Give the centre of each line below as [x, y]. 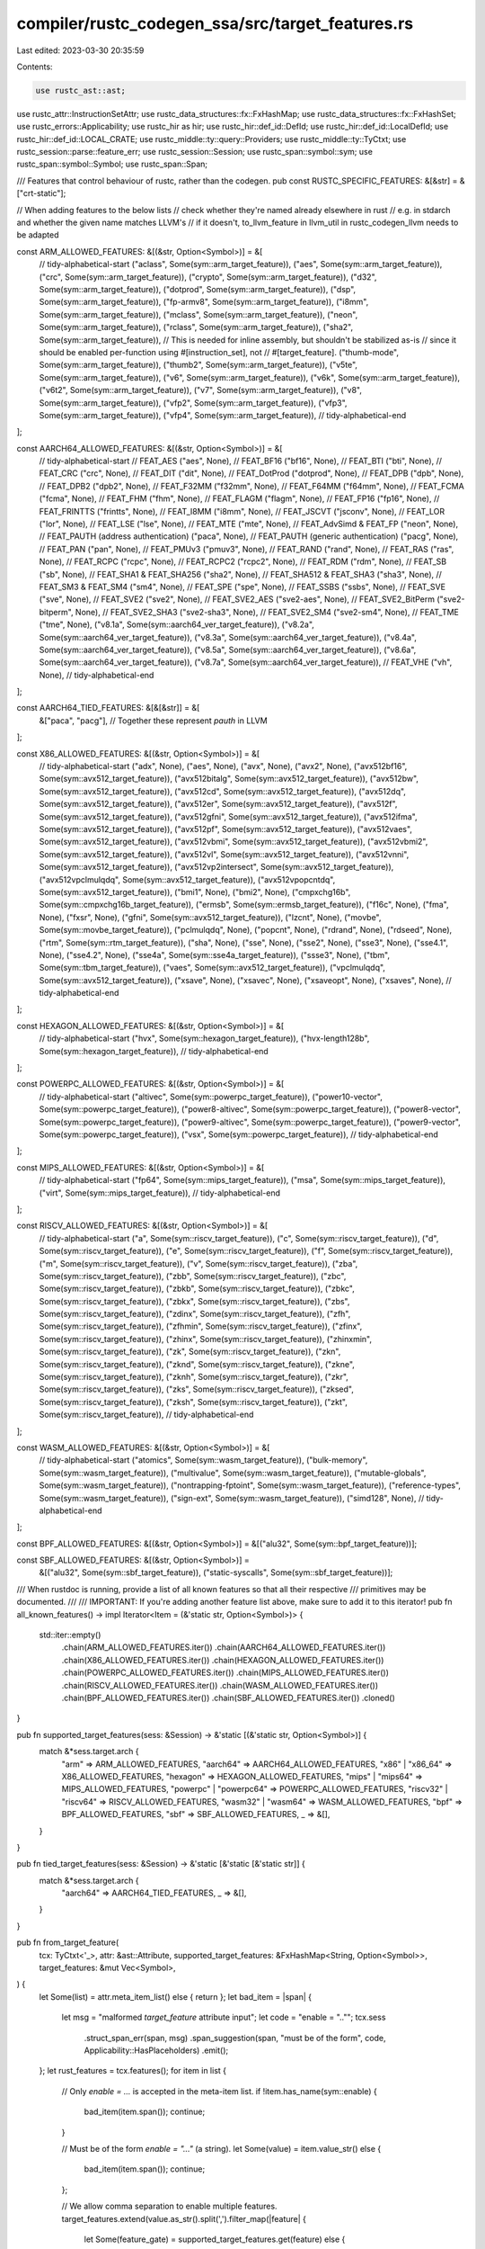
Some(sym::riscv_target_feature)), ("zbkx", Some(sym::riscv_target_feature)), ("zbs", [194, 1301]
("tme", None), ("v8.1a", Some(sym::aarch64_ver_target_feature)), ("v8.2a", [176, 624]
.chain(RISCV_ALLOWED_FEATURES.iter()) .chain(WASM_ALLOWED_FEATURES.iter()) [220, 1685]
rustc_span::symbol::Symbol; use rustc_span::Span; [112, 164]
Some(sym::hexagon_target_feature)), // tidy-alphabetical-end [154, 1051]
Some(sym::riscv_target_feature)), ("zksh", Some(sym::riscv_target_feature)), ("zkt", [193, 1402]
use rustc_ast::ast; [80, 90]
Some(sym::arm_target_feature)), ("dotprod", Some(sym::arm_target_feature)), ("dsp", [198, 289]
